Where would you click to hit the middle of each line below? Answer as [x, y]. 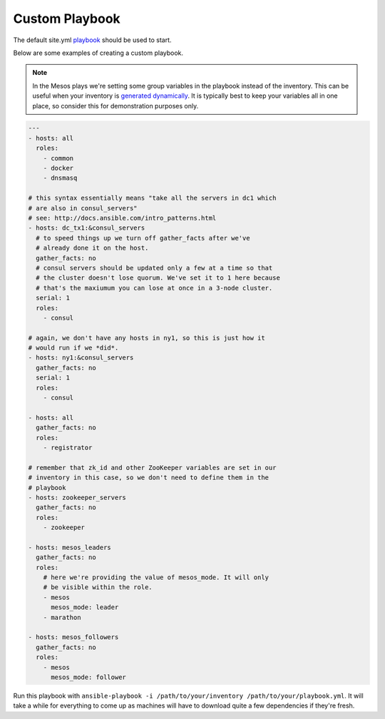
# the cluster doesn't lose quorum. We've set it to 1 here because [158, 278]
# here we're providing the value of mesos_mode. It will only [156, 577]
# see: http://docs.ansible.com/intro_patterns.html [122, 218]
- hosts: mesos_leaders [70, 547]
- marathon [62, 617]
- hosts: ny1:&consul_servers [81, 358]
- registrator [68, 447]
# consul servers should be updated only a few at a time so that [154, 268]
